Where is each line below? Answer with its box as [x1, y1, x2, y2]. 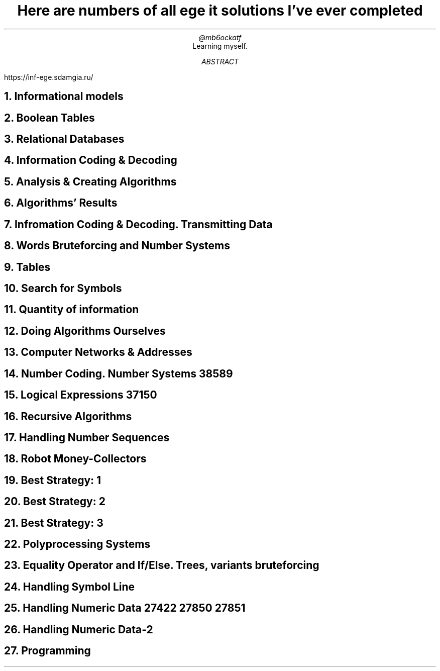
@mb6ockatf [198, 33, 242, 42]
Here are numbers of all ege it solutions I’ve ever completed [17, 2, 423, 19]
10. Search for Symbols [4, 281, 122, 295]
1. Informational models [4, 90, 124, 103]
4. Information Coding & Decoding [4, 154, 177, 167]
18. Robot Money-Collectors [4, 452, 147, 465]
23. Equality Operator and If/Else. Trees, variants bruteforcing [4, 559, 319, 572]
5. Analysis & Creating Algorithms [4, 175, 177, 188]
